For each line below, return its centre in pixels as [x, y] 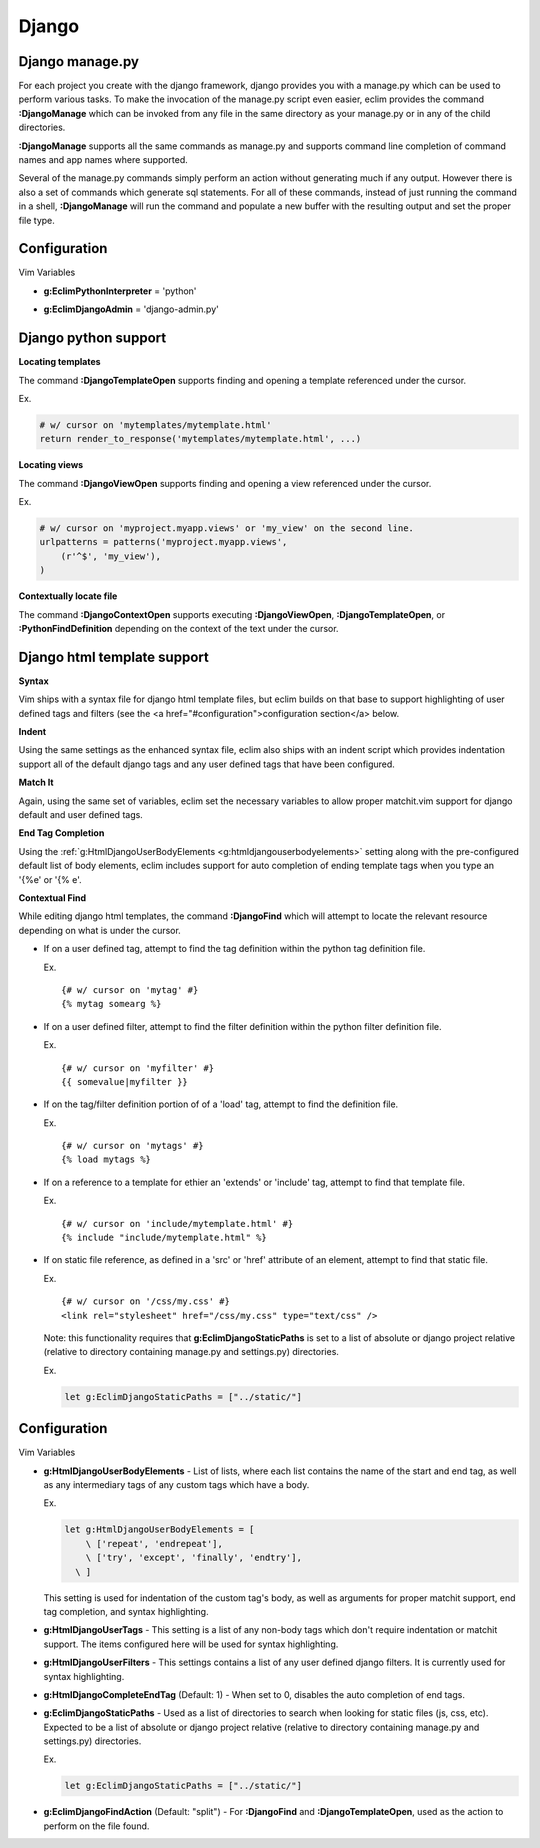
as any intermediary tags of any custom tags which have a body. [176, 1485]
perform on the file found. [96, 1826]
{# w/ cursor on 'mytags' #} [132, 1146]
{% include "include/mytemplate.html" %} [164, 1238]
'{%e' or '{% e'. [50, 879]
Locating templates [59, 362]
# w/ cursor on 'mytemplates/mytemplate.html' [155, 424]
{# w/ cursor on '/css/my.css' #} [145, 1301]
